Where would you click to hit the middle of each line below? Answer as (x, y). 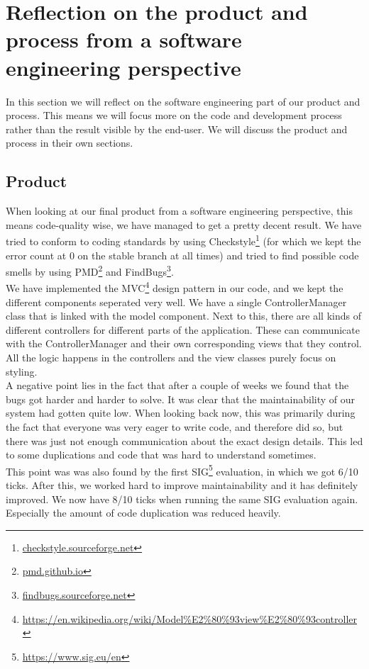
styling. (22, 371)
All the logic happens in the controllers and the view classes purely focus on (171, 357)
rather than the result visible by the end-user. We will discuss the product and (177, 129)
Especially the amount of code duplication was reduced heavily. (143, 513)
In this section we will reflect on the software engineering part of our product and (183, 101)
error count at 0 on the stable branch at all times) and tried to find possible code (182, 255)
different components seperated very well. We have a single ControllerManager (176, 302)
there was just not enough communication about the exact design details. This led (184, 440)
